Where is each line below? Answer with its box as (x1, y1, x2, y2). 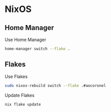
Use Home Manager (5, 36, 46, 42)
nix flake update (5, 101, 41, 107)
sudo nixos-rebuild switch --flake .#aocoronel (5, 83, 106, 88)
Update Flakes (5, 92, 35, 98)
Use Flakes (5, 73, 28, 79)
